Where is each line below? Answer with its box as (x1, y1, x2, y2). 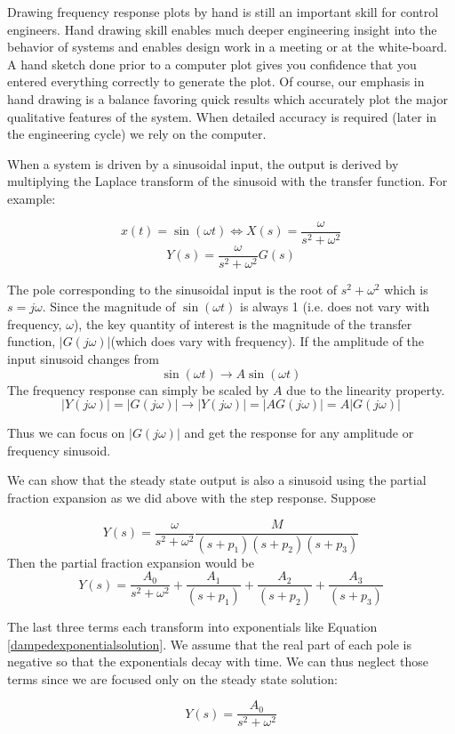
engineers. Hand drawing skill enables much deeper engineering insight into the (7, 20, 437, 38)
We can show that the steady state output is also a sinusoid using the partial (7, 471, 427, 489)
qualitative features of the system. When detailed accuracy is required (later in (7, 107, 437, 125)
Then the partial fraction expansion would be (7, 553, 254, 571)
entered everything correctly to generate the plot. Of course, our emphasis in (7, 72, 425, 91)
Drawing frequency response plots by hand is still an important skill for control (7, 3, 439, 20)
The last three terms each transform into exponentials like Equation (7, 617, 378, 635)
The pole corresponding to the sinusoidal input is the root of (7, 279, 338, 298)
